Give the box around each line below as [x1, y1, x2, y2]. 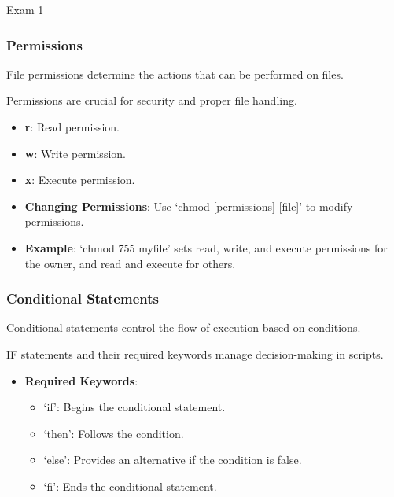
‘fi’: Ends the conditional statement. [43, 477, 217, 494]
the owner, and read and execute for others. [24, 255, 236, 271]
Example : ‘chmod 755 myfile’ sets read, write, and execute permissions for [24, 239, 388, 256]
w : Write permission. [24, 145, 126, 161]
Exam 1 [6, 2, 44, 17]
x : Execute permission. [24, 171, 135, 188]
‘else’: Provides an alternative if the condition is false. [43, 451, 302, 468]
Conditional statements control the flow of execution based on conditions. [6, 319, 361, 336]
